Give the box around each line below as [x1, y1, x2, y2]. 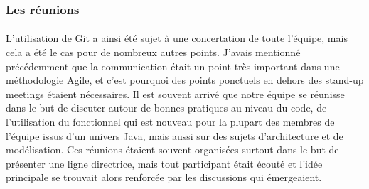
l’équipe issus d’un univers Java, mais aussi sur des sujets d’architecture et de [6, 128, 343, 143]
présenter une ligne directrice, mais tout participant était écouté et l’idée [6, 156, 323, 171]
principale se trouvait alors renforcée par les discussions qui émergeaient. [6, 170, 322, 185]
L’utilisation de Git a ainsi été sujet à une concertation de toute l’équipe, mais [6, 31, 348, 45]
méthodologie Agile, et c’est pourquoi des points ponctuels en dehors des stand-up [6, 72, 364, 87]
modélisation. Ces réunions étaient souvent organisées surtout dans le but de [6, 142, 339, 157]
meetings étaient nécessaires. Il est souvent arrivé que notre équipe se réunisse [6, 86, 345, 101]
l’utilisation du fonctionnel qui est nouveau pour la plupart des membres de [6, 114, 335, 129]
